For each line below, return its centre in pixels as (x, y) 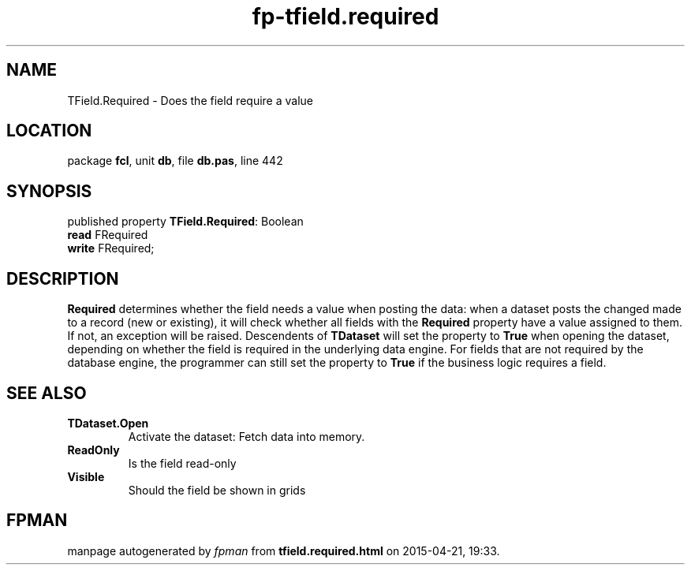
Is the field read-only (182, 463)
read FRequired (108, 235)
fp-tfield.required (345, 17)
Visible (86, 476)
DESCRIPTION (63, 278)
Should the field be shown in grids (217, 490)
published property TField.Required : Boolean (185, 222)
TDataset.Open (108, 423)
